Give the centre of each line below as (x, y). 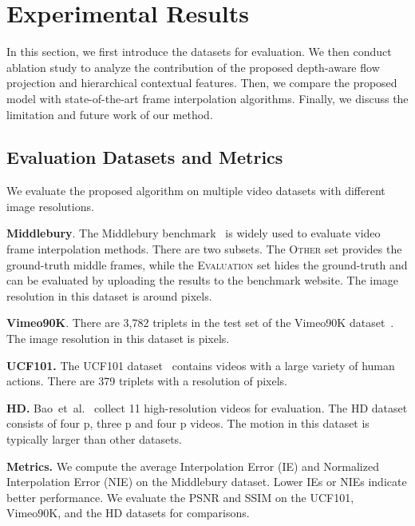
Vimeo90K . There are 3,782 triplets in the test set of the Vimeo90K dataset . (200, 323)
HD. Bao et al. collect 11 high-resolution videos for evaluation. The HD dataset (207, 407)
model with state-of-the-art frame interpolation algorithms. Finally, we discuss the (207, 98)
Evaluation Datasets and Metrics (145, 157)
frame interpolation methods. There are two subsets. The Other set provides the (204, 249)
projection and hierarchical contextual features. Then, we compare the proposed (202, 83)
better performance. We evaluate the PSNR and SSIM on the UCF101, (180, 497)
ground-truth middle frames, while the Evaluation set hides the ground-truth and (207, 264)
